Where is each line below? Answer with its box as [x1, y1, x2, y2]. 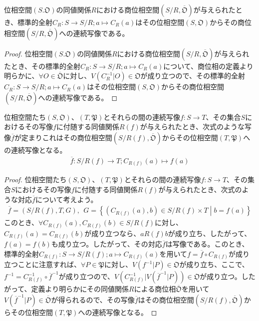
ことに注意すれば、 [17, 259, 81, 270]
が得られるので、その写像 [51, 294, 135, 305]
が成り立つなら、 [84, 228, 141, 238]
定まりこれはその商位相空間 [21, 132, 112, 142]
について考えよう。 [35, 194, 98, 204]
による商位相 [134, 284, 176, 294]
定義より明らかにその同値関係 [31, 284, 129, 294]
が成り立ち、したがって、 [168, 228, 252, 238]
